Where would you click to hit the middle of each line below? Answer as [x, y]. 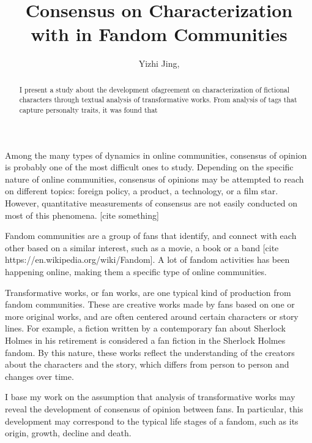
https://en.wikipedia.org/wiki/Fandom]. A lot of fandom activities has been [147, 259]
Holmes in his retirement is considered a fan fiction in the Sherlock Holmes [145, 340]
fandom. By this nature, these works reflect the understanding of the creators [150, 352]
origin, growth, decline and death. [68, 433]
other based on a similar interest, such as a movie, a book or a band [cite [142, 247]
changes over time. [39, 376]
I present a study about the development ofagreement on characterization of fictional [154, 89]
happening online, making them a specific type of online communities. [136, 272]
